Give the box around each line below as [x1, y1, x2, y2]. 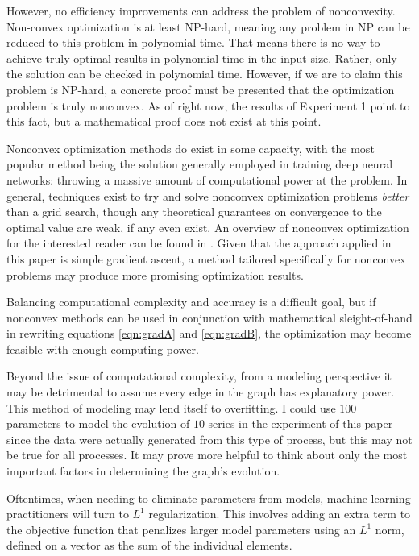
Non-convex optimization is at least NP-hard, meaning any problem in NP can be [6, 18, 410, 35]
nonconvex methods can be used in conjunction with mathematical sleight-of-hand [6, 309, 413, 326]
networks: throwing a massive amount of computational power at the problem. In [6, 171, 408, 188]
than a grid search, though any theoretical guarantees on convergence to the [6, 203, 382, 220]
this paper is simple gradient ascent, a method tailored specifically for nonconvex [6, 250, 406, 267]
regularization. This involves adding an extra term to [148, 505, 411, 522]
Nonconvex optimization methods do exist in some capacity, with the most [6, 139, 375, 156]
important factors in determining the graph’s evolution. [6, 463, 280, 479]
